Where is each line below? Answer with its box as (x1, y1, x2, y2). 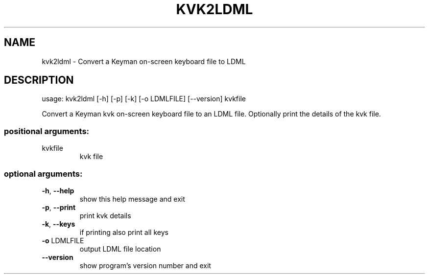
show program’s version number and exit (79, 261, 211, 270)
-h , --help (42, 186, 74, 195)
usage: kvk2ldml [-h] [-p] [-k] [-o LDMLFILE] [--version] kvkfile (42, 94, 246, 103)
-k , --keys (42, 219, 75, 228)
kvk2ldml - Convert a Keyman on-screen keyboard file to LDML (42, 57, 246, 66)
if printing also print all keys (79, 228, 168, 236)
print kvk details (79, 211, 131, 220)
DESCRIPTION (4, 74, 74, 87)
